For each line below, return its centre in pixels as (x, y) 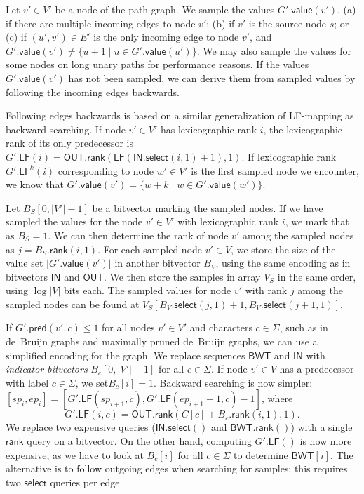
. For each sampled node (150, 249)
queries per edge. (86, 482)
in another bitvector (157, 263)
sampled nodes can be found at (73, 303)
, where (277, 398)
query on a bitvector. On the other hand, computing (139, 441)
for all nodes (128, 327)
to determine (261, 454)
